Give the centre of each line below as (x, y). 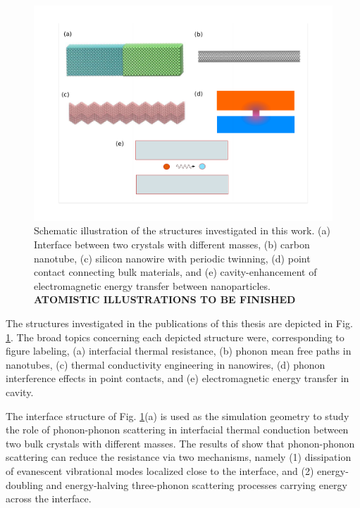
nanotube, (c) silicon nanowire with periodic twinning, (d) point (172, 258)
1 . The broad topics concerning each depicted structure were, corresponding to (175, 337)
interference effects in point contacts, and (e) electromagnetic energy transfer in (178, 378)
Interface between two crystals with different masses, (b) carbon (172, 245)
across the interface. (49, 499)
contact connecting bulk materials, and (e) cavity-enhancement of (175, 272)
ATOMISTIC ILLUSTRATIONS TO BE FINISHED (165, 299)
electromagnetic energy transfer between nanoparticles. (152, 285)
